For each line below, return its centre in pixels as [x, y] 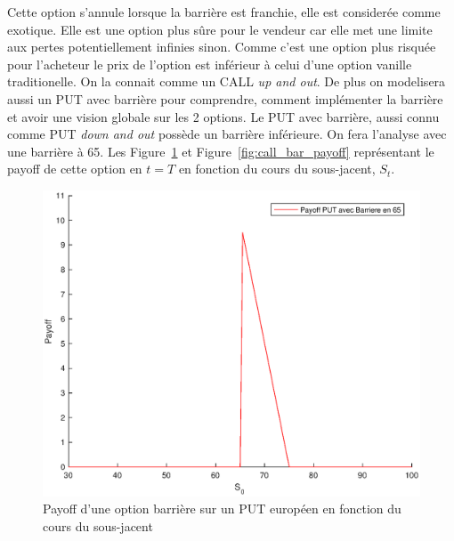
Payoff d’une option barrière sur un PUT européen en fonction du [222, 509]
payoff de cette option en [75, 169]
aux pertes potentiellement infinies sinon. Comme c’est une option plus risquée [222, 47]
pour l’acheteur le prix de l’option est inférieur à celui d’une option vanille [210, 64]
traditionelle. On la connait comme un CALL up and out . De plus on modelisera [227, 81]
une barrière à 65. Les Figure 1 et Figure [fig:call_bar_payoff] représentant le [221, 151]
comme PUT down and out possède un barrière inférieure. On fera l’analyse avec [227, 134]
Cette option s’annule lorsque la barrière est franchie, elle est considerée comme [224, 12]
